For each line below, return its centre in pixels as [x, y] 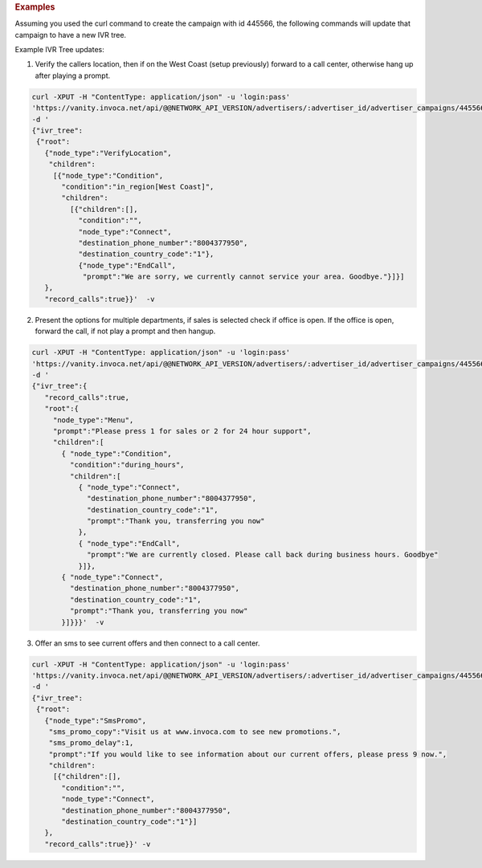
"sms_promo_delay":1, [91, 743]
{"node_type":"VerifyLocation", [108, 153]
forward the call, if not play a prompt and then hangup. [125, 331]
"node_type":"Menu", [93, 420]
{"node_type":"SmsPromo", [96, 720]
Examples [35, 7]
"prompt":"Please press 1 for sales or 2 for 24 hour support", [182, 431]
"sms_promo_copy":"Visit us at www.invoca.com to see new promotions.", [195, 731]
